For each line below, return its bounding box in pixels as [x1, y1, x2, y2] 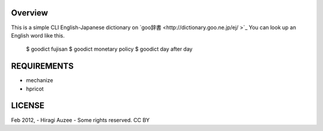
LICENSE [11, 101, 45, 111]
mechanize [26, 77, 53, 84]
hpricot [26, 85, 44, 92]
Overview [11, 8, 48, 18]
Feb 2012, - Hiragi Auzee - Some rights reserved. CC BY [11, 116, 150, 123]
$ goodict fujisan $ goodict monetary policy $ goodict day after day [26, 45, 193, 53]
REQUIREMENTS [11, 61, 74, 71]
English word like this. [11, 32, 65, 39]
